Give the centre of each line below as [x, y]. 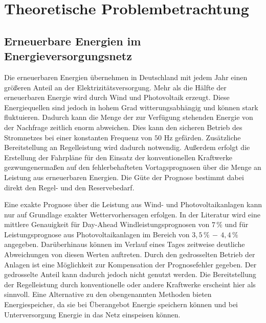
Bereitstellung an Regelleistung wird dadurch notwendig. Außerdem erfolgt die [127, 147]
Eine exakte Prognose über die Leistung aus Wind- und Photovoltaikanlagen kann [133, 204]
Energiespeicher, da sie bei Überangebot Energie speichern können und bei [121, 304]
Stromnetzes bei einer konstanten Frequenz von [78, 137]
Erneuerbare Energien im [73, 41]
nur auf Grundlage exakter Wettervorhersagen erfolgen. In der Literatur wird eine [132, 214]
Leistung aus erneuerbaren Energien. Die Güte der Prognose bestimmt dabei [124, 177]
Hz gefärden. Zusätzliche [202, 137]
